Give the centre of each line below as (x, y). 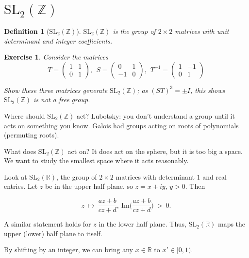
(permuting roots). (32, 135)
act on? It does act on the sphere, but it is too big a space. (155, 151)
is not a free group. (62, 99)
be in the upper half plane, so (89, 186)
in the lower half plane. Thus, (142, 224)
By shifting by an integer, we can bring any (68, 250)
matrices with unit (202, 31)
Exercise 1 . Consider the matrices (56, 57)
